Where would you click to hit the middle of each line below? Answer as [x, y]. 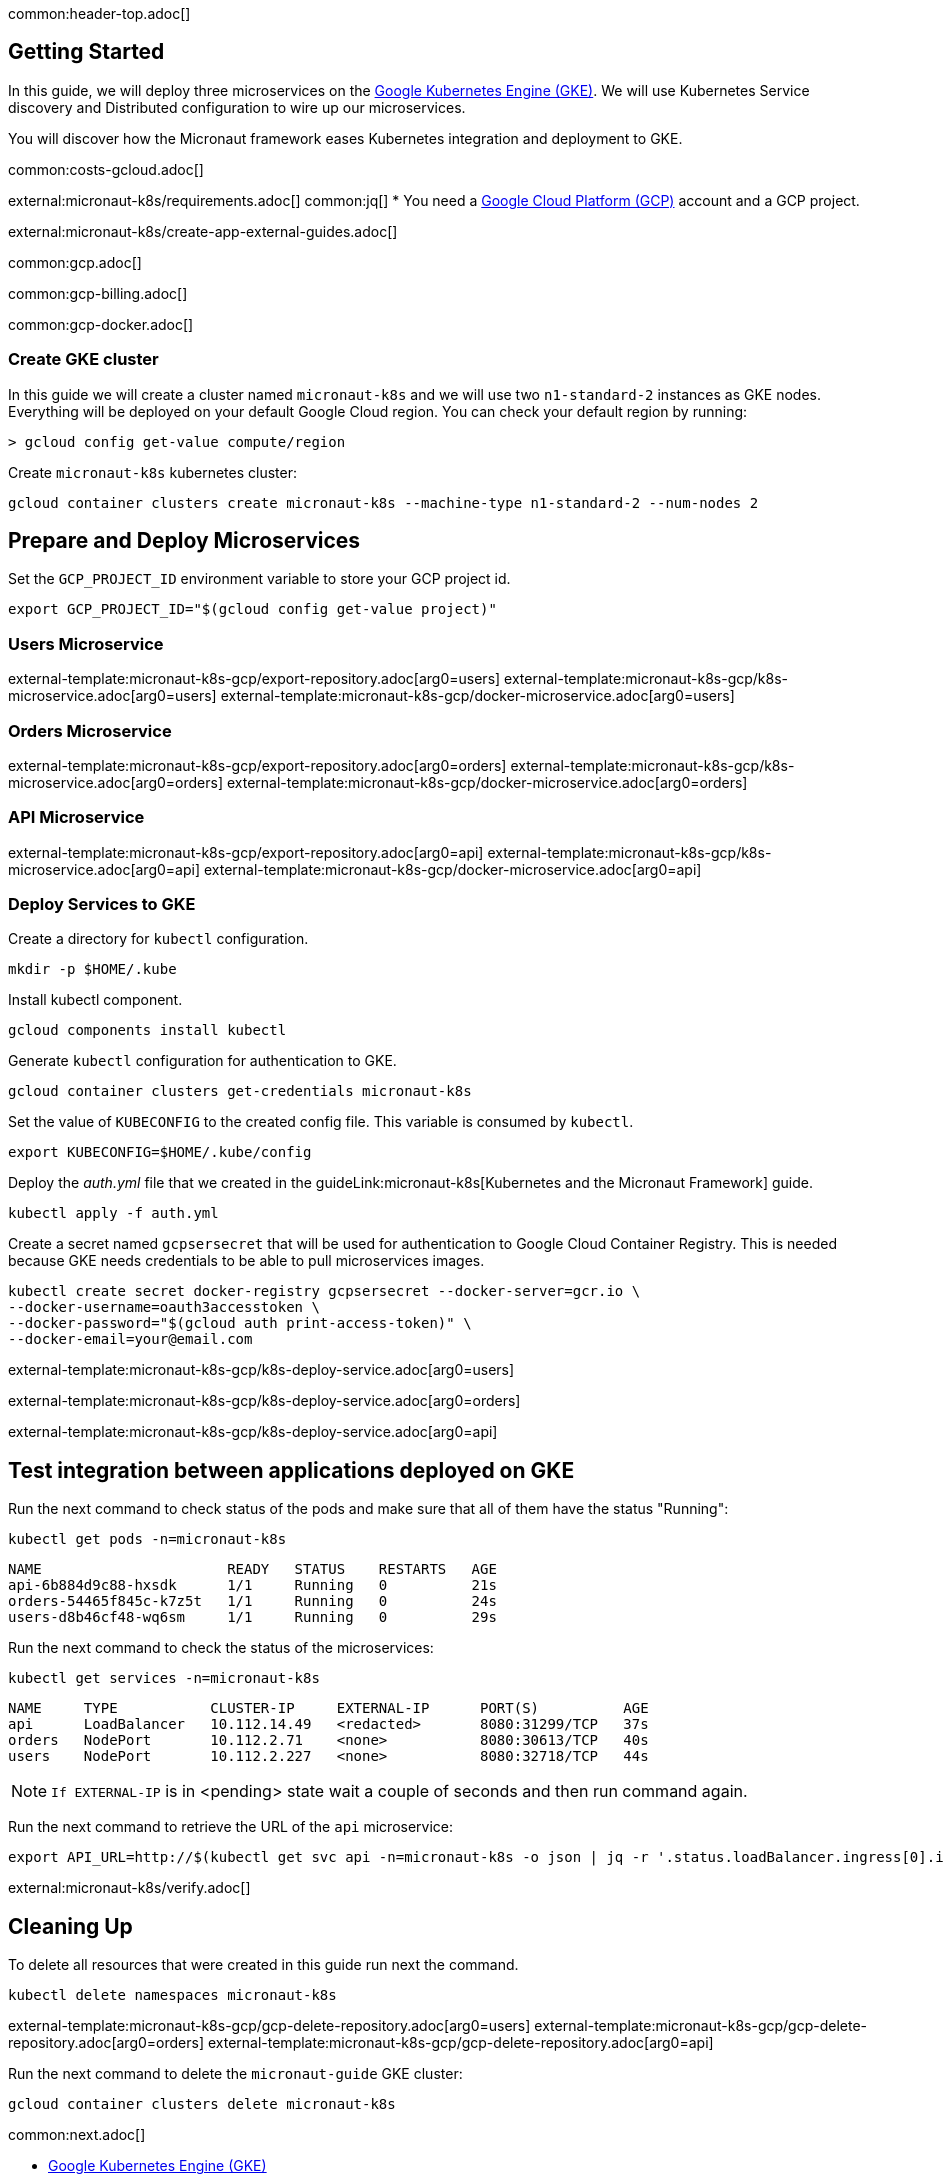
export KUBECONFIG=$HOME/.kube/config [160, 1152]
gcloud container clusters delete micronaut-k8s [202, 2104]
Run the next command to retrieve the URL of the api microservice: [231, 1827]
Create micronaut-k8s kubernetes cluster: [153, 472]
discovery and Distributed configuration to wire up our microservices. [237, 107]
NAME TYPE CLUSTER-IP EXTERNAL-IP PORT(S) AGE [328, 1708]
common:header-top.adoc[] [99, 13]
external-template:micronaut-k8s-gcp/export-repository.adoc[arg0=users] [254, 679]
